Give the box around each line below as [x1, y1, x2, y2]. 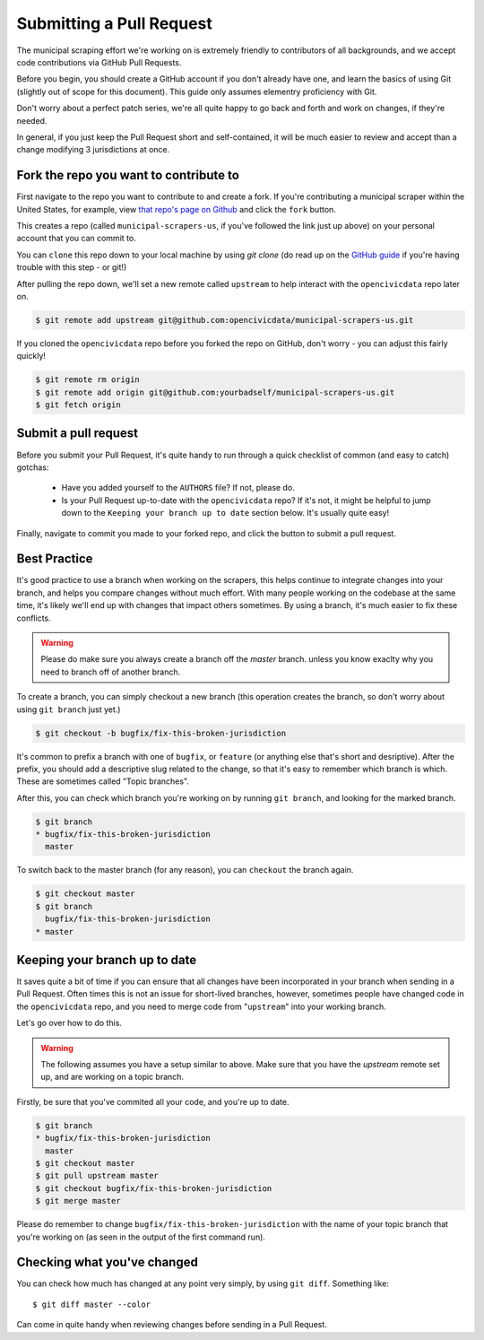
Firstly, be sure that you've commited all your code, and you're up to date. [16, 1096, 290, 1107]
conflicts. [16, 613, 51, 623]
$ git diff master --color [32, 1299, 151, 1310]
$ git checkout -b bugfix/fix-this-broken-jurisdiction [35, 727, 287, 738]
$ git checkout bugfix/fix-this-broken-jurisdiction [35, 1183, 272, 1193]
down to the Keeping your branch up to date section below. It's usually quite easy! [61, 508, 390, 518]
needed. [16, 115, 48, 126]
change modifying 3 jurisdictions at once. [16, 144, 170, 155]
